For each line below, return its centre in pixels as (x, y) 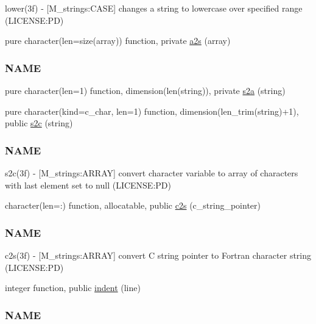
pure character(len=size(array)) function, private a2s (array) (118, 41)
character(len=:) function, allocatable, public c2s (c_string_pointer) (133, 205)
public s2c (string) (39, 123)
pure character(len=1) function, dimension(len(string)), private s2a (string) (145, 90)
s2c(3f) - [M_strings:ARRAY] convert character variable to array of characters (152, 173)
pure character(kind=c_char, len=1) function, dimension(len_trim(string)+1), (152, 111)
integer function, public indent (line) (73, 288)
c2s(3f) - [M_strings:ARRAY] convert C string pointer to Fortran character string (158, 255)
